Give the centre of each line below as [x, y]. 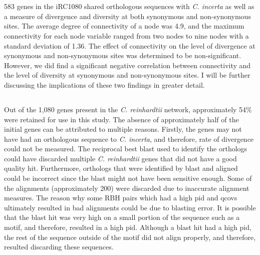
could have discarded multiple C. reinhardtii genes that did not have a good [120, 158]
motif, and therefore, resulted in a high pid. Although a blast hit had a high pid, [128, 227]
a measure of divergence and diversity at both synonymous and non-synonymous [127, 16]
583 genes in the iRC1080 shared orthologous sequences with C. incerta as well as [129, 6]
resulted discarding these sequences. [59, 247]
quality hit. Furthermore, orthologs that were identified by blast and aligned [121, 168]
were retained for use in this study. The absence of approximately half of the [121, 119]
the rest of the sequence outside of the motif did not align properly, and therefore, [130, 237]
